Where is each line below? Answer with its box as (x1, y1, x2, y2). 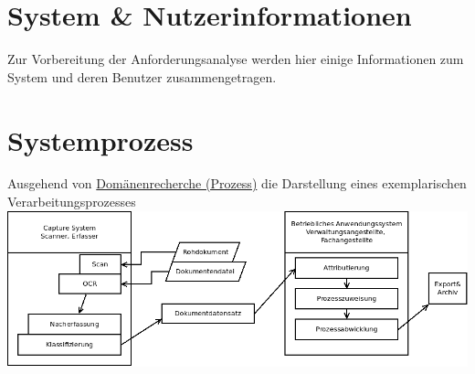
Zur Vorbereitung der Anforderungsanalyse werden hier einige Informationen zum (7, 49, 464, 69)
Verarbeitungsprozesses (7, 192, 136, 211)
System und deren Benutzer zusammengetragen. (7, 67, 277, 86)
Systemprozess (7, 121, 194, 158)
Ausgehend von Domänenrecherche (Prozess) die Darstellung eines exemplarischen (7, 174, 467, 193)
